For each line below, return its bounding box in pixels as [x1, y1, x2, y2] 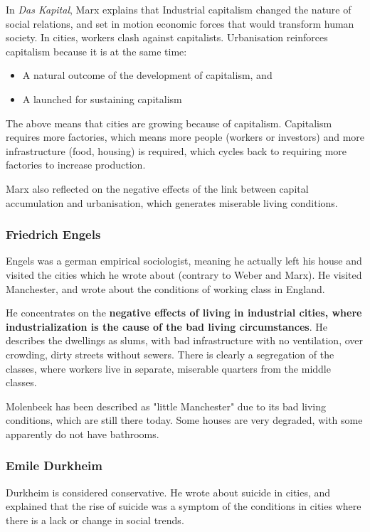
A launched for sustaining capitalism [22, 91, 182, 106]
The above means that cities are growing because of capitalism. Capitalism [6, 115, 332, 130]
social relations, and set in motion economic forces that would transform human [6, 16, 354, 31]
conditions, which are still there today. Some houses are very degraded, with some [6, 413, 363, 427]
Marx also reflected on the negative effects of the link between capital [6, 181, 309, 196]
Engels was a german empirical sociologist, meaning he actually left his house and [6, 253, 362, 268]
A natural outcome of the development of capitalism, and [22, 68, 273, 83]
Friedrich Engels [6, 225, 101, 243]
